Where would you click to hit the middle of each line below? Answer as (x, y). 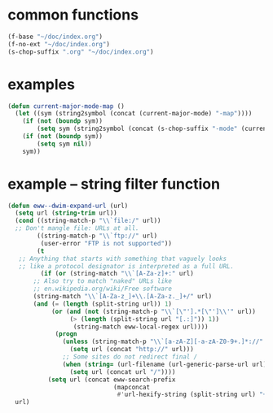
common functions (73, 15)
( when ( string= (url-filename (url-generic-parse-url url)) (166, 364)
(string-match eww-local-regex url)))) (141, 327)
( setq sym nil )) (64, 144)
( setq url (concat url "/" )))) (123, 372)
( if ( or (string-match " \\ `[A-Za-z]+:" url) (117, 274)
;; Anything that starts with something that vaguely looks (123, 259)
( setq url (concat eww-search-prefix (112, 380)
